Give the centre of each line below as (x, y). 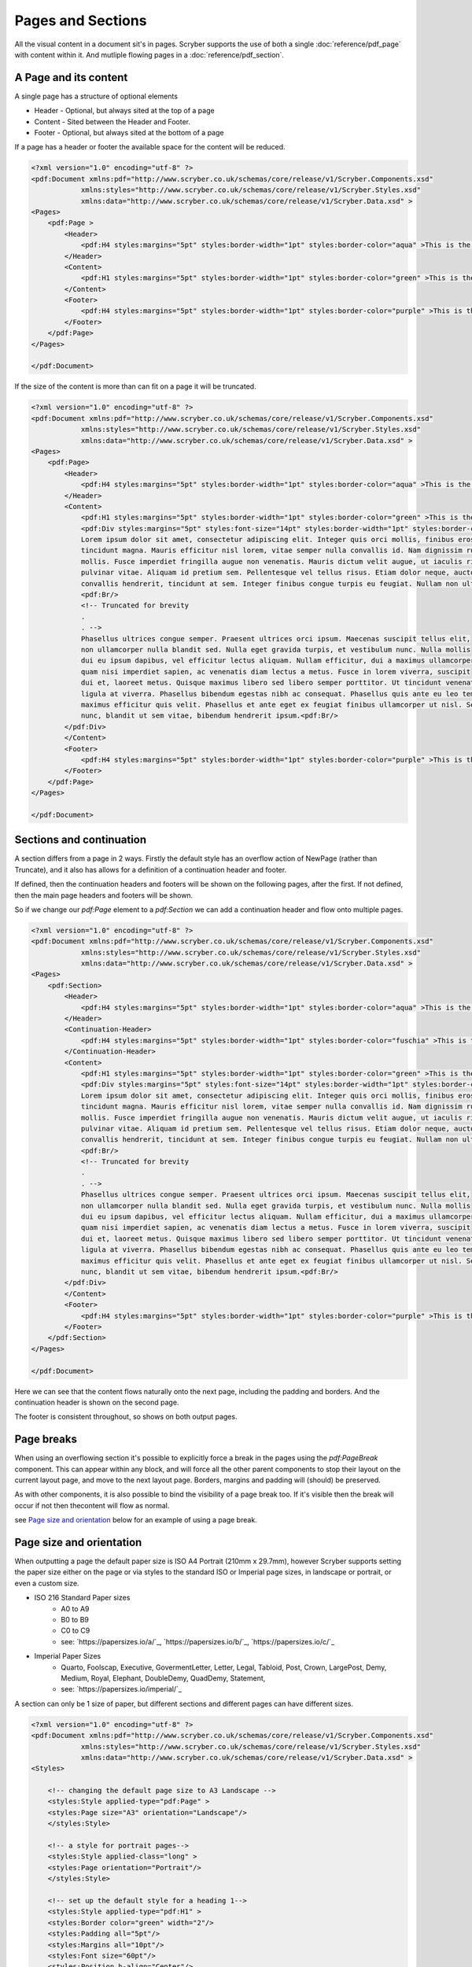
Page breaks (46, 1439)
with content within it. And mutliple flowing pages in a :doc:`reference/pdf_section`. (149, 54)
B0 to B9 (75, 1620)
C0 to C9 (76, 1631)
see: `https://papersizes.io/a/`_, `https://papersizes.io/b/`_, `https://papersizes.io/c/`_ (197, 1641)
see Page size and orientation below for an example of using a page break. (136, 1520)
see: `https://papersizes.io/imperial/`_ (122, 1689)
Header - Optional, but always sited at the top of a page (125, 111)
